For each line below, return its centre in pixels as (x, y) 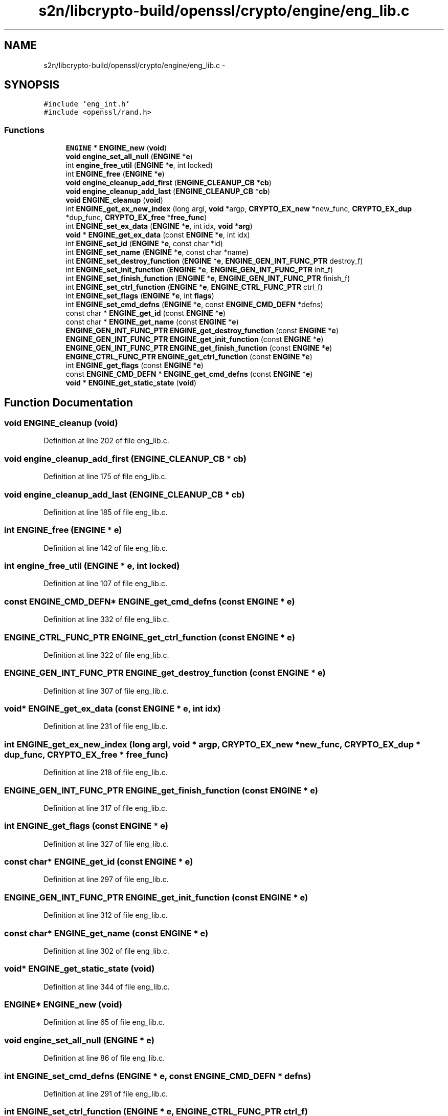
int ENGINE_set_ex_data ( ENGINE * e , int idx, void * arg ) (159, 226)
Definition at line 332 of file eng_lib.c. (106, 619)
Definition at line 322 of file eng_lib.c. (106, 655)
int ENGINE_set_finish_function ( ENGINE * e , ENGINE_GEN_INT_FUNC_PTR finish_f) (208, 278)
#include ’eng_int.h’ (87, 104)
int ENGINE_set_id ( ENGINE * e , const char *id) (144, 244)
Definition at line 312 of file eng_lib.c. (106, 915)
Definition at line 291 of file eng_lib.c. (106, 1093)
